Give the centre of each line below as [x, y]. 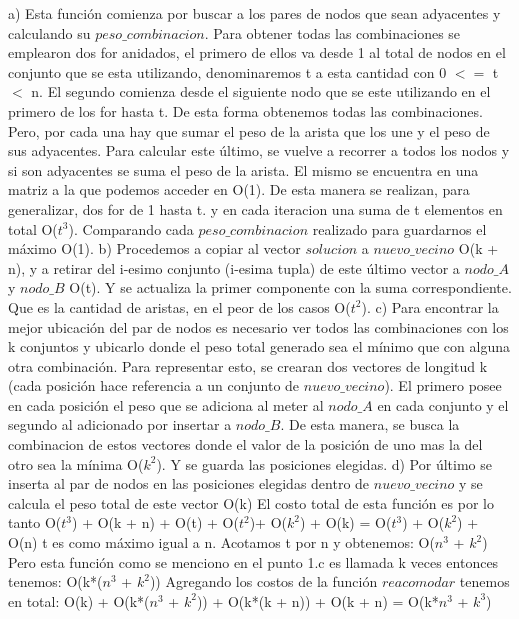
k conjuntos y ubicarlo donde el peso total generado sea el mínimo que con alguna [259, 346]
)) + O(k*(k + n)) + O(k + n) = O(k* [317, 600]
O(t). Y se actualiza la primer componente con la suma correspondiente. [290, 287]
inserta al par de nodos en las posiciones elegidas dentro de [189, 483]
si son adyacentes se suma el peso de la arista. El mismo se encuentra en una [243, 169]
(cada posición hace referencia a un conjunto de [154, 385]
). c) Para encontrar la [430, 306]
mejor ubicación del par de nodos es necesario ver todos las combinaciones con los [258, 326]
